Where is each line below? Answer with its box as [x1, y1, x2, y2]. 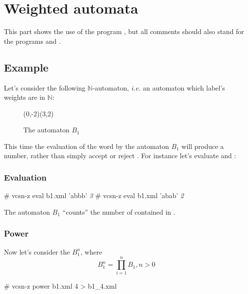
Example [4, 59, 49, 74]
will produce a [181, 141, 224, 151]
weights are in [4, 92, 45, 102]
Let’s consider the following [4, 82, 86, 92]
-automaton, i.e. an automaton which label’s [92, 82, 225, 92]
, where [80, 246, 102, 257]
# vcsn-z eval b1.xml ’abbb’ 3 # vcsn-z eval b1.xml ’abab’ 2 [4, 190, 184, 201]
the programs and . [4, 36, 61, 46]
